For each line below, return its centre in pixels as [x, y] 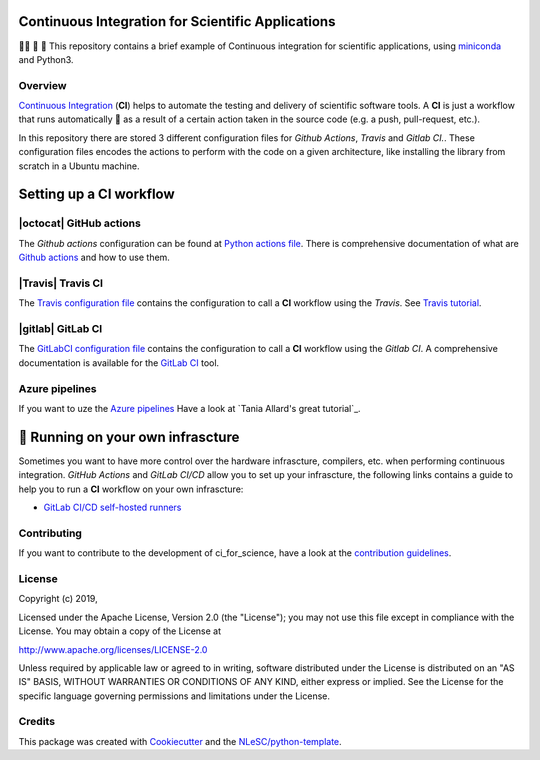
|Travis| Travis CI [61, 283]
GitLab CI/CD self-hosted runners [112, 507]
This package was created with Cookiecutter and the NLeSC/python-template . [180, 741]
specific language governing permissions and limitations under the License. [174, 696]
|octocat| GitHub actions [80, 223]
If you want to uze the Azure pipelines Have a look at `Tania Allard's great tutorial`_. [189, 408]
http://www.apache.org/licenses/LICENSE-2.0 [113, 649]
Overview [42, 85]
